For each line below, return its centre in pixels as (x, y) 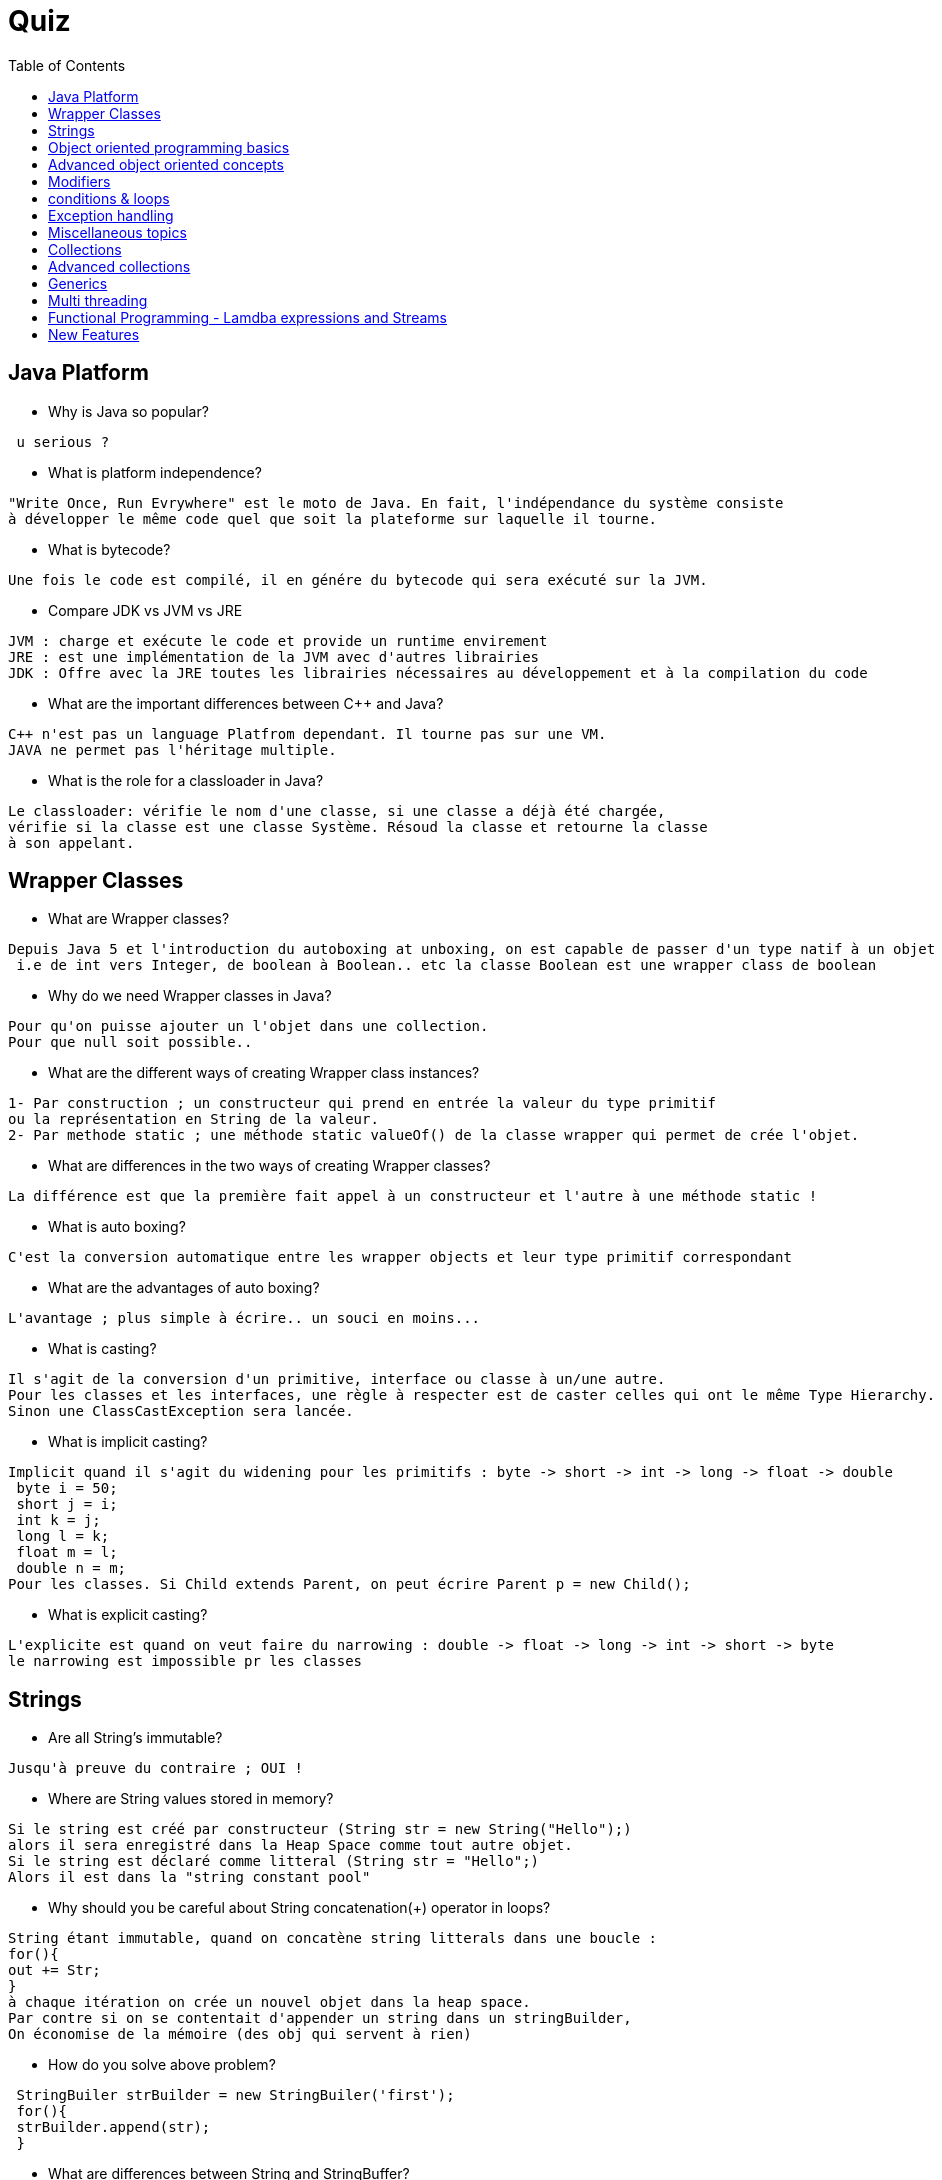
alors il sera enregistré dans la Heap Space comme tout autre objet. (290, 1845)
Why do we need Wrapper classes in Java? (190, 996)
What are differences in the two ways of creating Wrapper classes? (269, 1166)
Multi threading (98, 300)
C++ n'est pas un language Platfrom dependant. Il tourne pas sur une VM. (307, 733)
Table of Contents (67, 65)
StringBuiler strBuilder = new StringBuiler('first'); (235, 2095)
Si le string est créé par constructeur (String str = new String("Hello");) (320, 1829)
